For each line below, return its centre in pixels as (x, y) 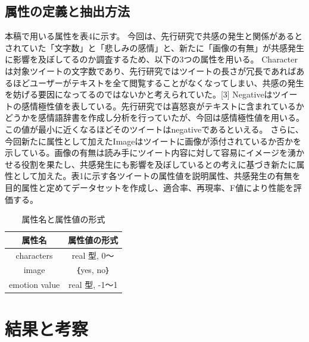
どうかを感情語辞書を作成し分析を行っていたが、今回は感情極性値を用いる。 (155, 117)
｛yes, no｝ (93, 270)
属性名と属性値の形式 (63, 219)
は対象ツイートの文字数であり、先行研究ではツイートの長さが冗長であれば (151, 70)
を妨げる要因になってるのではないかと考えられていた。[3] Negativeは (139, 94)
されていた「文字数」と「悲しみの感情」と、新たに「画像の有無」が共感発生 (155, 47)
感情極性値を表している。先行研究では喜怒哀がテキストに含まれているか (163, 106)
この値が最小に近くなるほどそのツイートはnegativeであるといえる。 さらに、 (154, 129)
